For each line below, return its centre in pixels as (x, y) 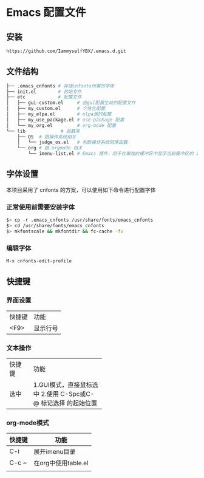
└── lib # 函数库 (43, 131)
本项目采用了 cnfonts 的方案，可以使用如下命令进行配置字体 (81, 189)
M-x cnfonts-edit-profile (39, 261)
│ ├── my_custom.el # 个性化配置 (56, 109)
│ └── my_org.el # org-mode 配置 (61, 125)
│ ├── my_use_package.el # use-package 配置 (65, 120)
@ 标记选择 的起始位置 (65, 403)
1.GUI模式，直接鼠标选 (66, 384)
